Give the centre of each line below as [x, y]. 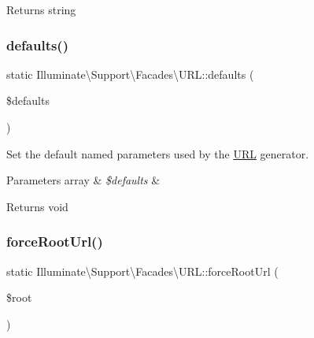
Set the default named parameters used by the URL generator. [158, 153]
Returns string [41, 9]
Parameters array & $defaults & [83, 180]
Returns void [37, 206]
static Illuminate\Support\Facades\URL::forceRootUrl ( [142, 271]
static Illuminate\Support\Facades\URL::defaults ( [130, 74]
